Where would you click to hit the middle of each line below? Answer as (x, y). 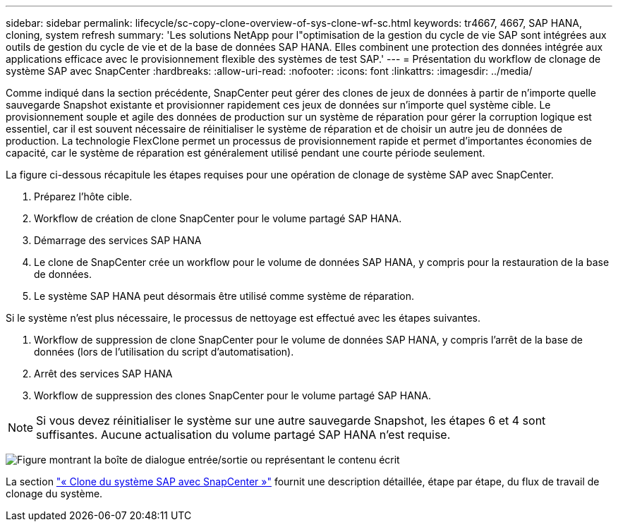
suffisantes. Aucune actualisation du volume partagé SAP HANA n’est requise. (243, 435)
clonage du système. (54, 493)
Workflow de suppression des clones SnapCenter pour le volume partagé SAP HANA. (233, 395)
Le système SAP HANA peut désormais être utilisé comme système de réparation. (224, 296)
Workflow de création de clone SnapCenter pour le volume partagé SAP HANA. (218, 218)
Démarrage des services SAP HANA (118, 240)
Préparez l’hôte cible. (83, 196)
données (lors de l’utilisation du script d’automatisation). (164, 352)
